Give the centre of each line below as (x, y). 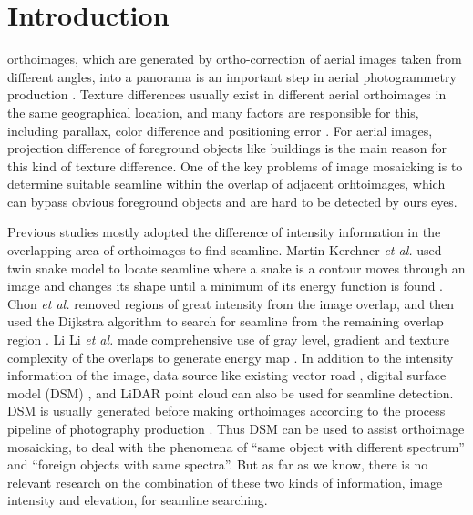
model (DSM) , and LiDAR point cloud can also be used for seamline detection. (231, 392)
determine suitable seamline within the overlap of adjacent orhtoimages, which (226, 184)
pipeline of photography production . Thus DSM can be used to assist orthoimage (236, 428)
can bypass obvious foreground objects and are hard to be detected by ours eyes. (232, 201)
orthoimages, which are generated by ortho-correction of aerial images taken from (235, 59)
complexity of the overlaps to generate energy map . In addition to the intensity (231, 357)
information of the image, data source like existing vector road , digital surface (227, 375)
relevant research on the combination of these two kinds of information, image (225, 482)
